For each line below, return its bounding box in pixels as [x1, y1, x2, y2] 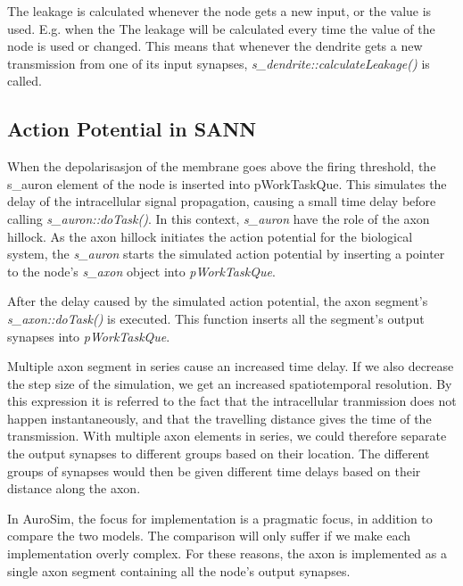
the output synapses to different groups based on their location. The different [7, 444, 430, 463]
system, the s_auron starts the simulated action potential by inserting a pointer [7, 244, 445, 263]
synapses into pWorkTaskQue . [7, 326, 170, 345]
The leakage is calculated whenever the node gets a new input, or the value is [7, 2, 432, 20]
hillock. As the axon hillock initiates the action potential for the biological [7, 227, 413, 245]
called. [7, 71, 42, 90]
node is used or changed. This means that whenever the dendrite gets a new [7, 37, 423, 55]
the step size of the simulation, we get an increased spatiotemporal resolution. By [7, 374, 452, 392]
